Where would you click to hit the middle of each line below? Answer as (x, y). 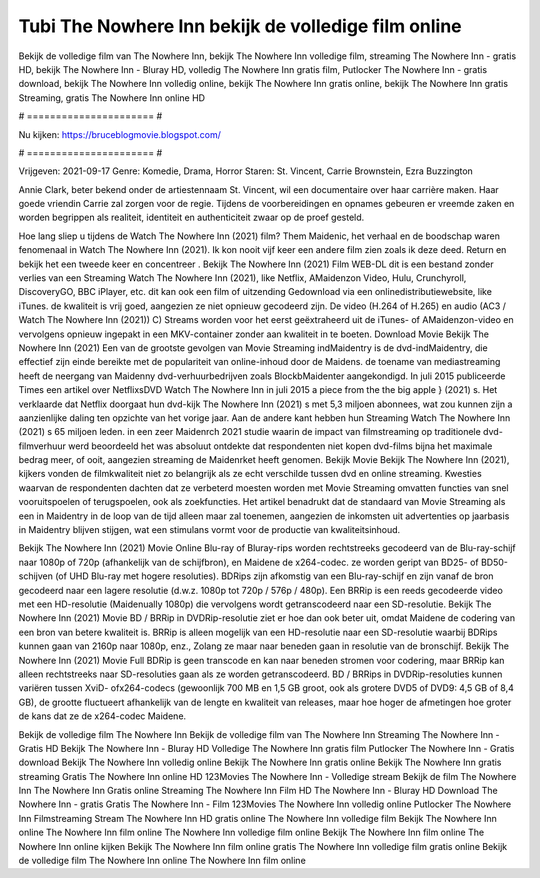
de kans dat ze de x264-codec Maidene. (102, 716)
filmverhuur (42, 446)
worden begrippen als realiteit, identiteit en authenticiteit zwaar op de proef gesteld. (191, 217)
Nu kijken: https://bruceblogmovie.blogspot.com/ (120, 134)
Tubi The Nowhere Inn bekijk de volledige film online (240, 26)
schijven (36, 576)
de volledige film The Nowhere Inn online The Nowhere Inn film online (162, 861)
